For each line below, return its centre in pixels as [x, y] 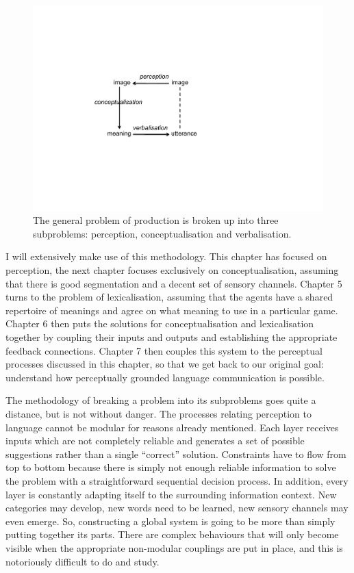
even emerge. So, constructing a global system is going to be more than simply [170, 521]
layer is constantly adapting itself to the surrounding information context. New [171, 494]
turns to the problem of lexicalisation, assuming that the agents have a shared [169, 297]
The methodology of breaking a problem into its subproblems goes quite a [161, 400]
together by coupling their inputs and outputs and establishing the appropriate [172, 337]
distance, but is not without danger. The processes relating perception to [159, 413]
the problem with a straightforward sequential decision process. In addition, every [177, 480]
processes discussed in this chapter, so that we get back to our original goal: [165, 364]
